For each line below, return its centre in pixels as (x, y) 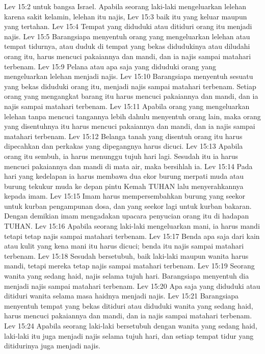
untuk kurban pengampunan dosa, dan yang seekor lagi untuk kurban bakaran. (128, 206)
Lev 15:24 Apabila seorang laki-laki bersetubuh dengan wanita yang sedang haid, (131, 325)
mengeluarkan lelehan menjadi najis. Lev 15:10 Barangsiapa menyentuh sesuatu (129, 76)
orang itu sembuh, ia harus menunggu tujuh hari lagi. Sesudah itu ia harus (121, 156)
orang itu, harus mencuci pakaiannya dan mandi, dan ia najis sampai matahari (128, 56)
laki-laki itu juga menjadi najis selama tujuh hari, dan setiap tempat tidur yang (129, 335)
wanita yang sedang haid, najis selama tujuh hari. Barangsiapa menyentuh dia (127, 276)
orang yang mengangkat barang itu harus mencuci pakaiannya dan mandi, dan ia (131, 96)
